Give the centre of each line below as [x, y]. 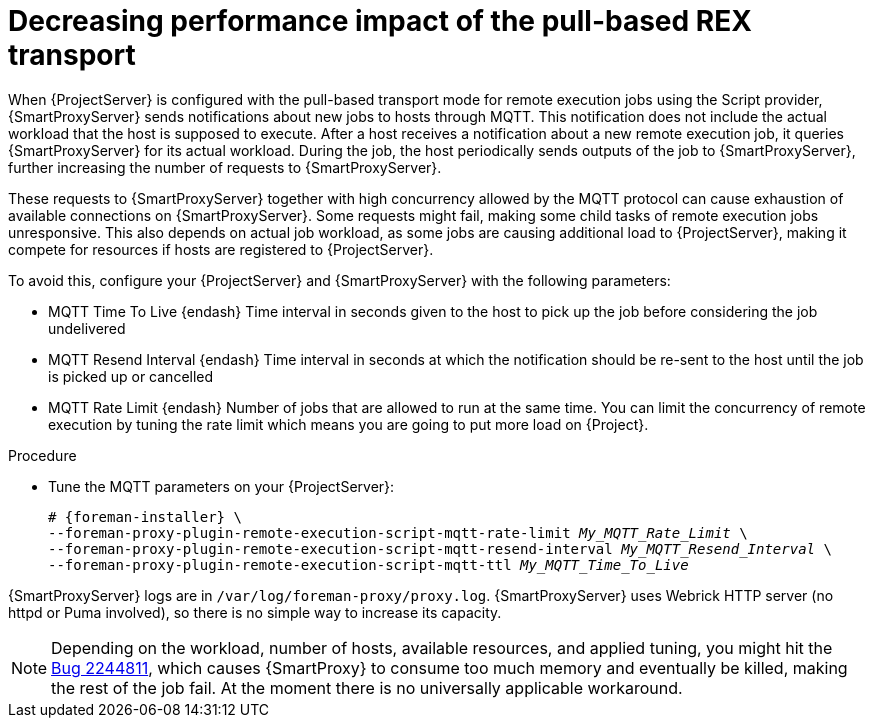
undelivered [87, 328]
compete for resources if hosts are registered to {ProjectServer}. [221, 249]
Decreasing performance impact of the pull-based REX [380, 21]
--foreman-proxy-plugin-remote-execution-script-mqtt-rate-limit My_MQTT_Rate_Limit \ [398, 532]
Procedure [42, 455]
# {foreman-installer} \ [145, 516]
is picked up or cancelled [131, 376]
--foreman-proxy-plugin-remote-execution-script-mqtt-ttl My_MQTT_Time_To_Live [368, 564]
